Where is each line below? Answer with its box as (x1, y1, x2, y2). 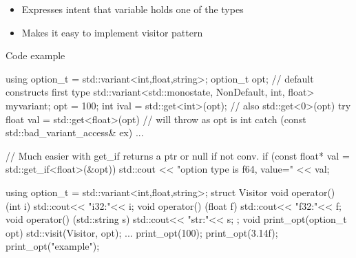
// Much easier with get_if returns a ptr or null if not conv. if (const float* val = (6, 148, 350, 162)
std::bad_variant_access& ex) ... (6, 125, 144, 140)
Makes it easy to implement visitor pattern (21, 25, 203, 39)
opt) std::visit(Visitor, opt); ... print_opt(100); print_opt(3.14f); (6, 225, 278, 239)
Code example (6, 48, 65, 63)
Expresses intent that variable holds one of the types (21, 2, 244, 16)
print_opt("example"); (6, 239, 100, 253)
